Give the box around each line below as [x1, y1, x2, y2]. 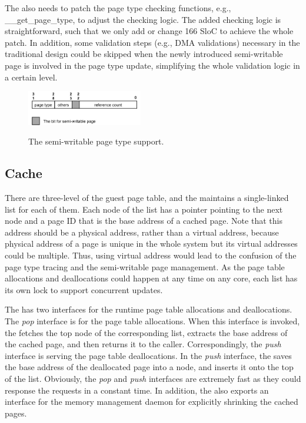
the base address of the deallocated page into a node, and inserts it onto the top [5, 361, 294, 373]
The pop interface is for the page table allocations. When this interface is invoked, [5, 314, 300, 327]
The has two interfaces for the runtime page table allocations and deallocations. [5, 303, 292, 315]
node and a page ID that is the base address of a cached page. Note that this [5, 214, 282, 227]
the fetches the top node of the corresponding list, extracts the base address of [5, 326, 288, 338]
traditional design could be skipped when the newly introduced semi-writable [5, 48, 283, 60]
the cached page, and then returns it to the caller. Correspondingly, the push [5, 338, 281, 350]
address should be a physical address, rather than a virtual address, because [5, 226, 279, 238]
